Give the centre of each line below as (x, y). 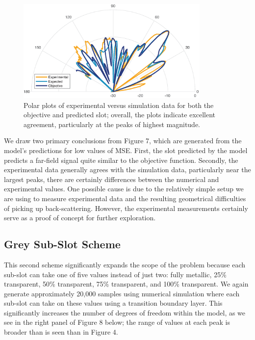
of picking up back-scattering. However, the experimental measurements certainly (126, 208)
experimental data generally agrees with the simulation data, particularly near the (127, 170)
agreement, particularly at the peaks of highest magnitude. (112, 124)
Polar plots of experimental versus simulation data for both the (119, 105)
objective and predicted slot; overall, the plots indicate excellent (120, 115)
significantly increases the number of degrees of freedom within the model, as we (125, 312)
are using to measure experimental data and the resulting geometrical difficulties (125, 198)
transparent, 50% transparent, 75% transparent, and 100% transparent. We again (126, 284)
